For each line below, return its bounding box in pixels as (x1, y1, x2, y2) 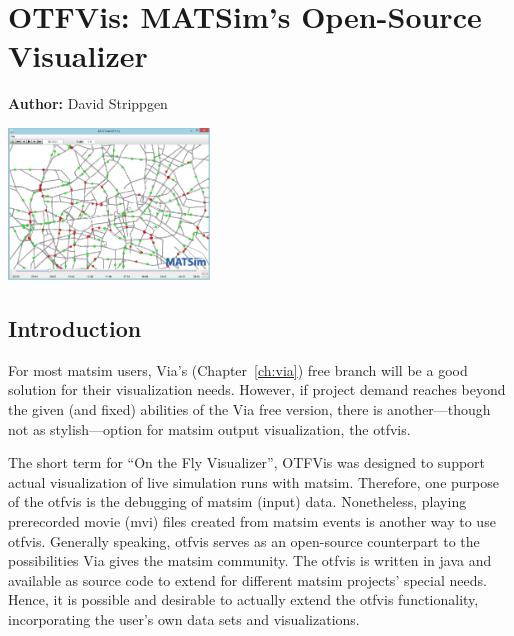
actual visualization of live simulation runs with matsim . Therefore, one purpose (8, 471, 499, 492)
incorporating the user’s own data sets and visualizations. (8, 608, 360, 629)
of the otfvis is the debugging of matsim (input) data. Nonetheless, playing (8, 491, 467, 512)
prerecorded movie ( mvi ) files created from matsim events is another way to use (8, 510, 496, 531)
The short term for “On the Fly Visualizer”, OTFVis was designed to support (8, 452, 486, 473)
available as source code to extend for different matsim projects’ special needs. (8, 569, 487, 590)
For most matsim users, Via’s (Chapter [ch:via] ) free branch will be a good (8, 359, 468, 380)
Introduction (8, 313, 142, 344)
